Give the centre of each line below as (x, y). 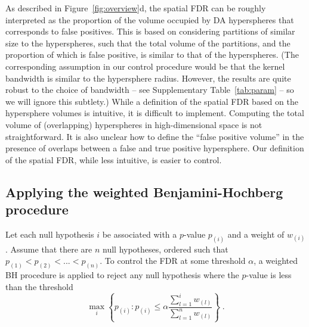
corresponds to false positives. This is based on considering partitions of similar (150, 31)
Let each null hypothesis (50, 234)
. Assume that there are (49, 249)
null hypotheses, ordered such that (166, 249)
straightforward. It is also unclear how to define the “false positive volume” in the (155, 136)
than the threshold (39, 286)
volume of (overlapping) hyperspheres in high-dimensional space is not (134, 124)
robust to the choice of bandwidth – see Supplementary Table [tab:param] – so (150, 90)
